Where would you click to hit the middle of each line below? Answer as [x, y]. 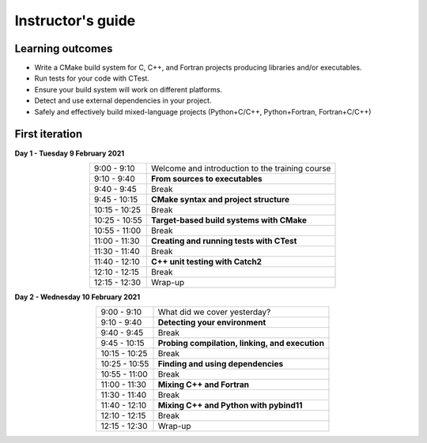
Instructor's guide [75, 21]
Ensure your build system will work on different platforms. [128, 89]
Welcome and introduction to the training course [241, 168]
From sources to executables [207, 178]
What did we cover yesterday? [214, 312]
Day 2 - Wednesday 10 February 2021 [77, 297]
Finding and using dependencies [221, 364]
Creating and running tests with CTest [224, 241]
